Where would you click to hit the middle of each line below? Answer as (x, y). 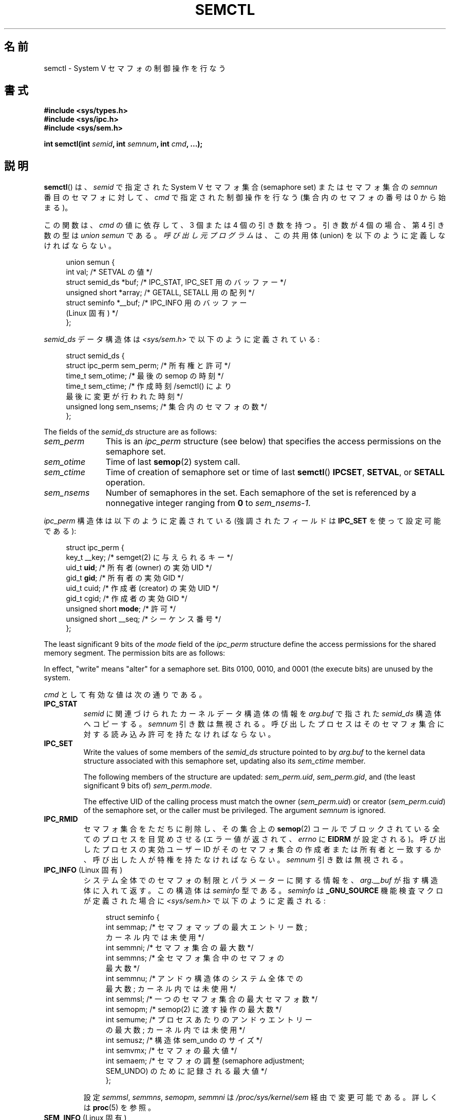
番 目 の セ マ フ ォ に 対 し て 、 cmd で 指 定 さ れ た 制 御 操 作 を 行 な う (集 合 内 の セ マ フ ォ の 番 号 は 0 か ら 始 (245, 197)
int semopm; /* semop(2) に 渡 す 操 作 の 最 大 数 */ (194, 1009)
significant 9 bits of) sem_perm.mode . (148, 786)
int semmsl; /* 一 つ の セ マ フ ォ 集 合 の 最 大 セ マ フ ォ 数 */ (211, 999)
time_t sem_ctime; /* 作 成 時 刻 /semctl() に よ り (149, 386)
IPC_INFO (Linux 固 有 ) (83, 870)
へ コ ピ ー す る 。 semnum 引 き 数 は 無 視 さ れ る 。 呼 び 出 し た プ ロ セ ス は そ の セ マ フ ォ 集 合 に (264, 724)
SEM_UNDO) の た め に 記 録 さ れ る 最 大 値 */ (186, 1071)
